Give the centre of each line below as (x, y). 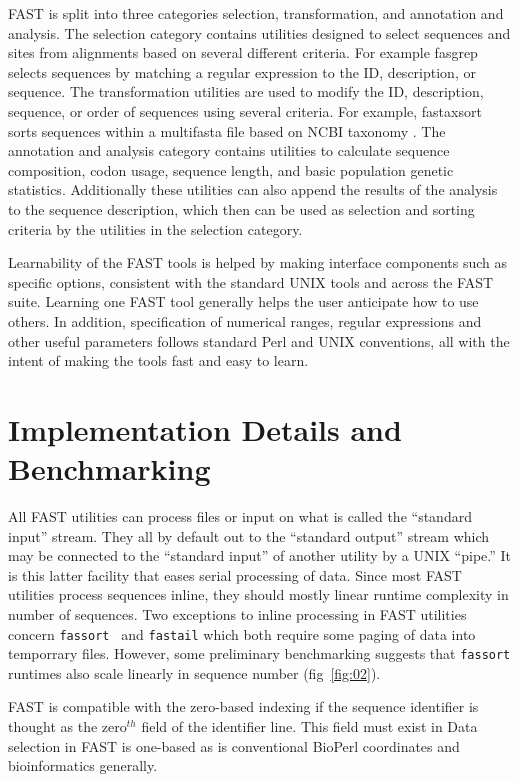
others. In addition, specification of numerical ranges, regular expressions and (245, 320)
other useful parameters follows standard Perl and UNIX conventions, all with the (259, 340)
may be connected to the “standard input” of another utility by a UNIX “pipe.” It (260, 555)
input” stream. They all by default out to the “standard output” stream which (249, 535)
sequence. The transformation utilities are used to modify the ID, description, (246, 91)
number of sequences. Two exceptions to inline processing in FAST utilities (237, 613)
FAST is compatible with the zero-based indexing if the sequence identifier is (243, 706)
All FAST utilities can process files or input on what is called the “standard (240, 516)
